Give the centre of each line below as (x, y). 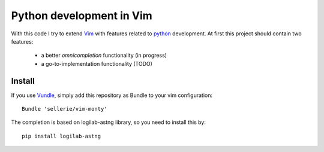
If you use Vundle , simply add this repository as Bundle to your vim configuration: (112, 95)
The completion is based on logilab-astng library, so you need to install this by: (109, 122)
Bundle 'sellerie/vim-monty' (64, 109)
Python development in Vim (82, 16)
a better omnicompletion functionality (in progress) (104, 55)
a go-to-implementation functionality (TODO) (97, 63)
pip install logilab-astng (61, 136)
